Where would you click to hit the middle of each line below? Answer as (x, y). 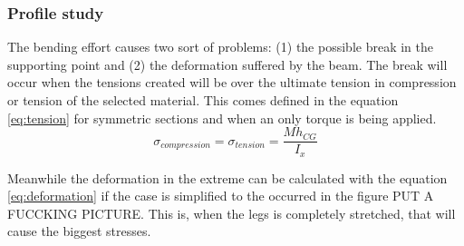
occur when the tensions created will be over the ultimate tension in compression (232, 82)
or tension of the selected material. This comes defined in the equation (203, 100)
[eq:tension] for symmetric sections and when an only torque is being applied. (222, 118)
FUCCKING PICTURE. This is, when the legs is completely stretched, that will (232, 213)
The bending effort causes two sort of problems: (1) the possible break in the (220, 47)
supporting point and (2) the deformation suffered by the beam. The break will (227, 64)
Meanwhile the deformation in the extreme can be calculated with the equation (227, 177)
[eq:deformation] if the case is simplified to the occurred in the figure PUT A (221, 196)
